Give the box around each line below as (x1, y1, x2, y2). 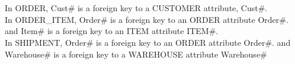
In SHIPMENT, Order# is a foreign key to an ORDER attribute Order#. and (5, 36, 291, 48)
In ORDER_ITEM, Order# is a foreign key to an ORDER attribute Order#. (5, 13, 288, 25)
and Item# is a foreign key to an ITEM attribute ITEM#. (5, 25, 219, 37)
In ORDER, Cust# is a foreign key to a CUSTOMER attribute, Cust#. (5, 2, 268, 14)
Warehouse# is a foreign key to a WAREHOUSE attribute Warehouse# (5, 48, 267, 60)
